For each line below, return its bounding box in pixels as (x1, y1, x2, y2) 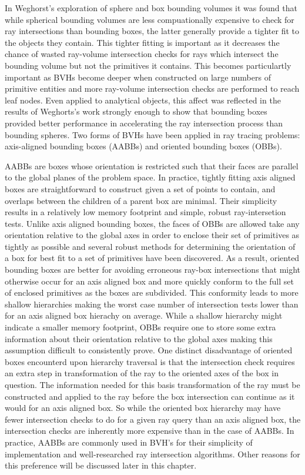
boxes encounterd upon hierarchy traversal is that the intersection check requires (5, 355, 295, 367)
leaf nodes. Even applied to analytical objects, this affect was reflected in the (5, 93, 281, 106)
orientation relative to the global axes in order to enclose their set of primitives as (5, 229, 300, 241)
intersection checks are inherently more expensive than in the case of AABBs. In (5, 424, 294, 437)
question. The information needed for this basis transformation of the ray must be (5, 379, 300, 390)
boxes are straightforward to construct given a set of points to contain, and (5, 182, 276, 195)
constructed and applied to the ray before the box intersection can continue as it (5, 390, 295, 402)
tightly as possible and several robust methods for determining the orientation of (5, 240, 296, 252)
